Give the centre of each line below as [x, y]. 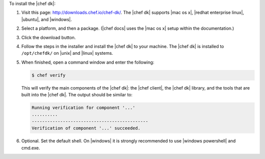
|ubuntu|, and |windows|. [47, 19]
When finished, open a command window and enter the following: [88, 62]
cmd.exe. [31, 148]
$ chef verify [49, 75]
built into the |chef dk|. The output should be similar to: [77, 95]
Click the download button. [49, 37]
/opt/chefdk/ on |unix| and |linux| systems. [67, 53]
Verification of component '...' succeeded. [86, 128]
